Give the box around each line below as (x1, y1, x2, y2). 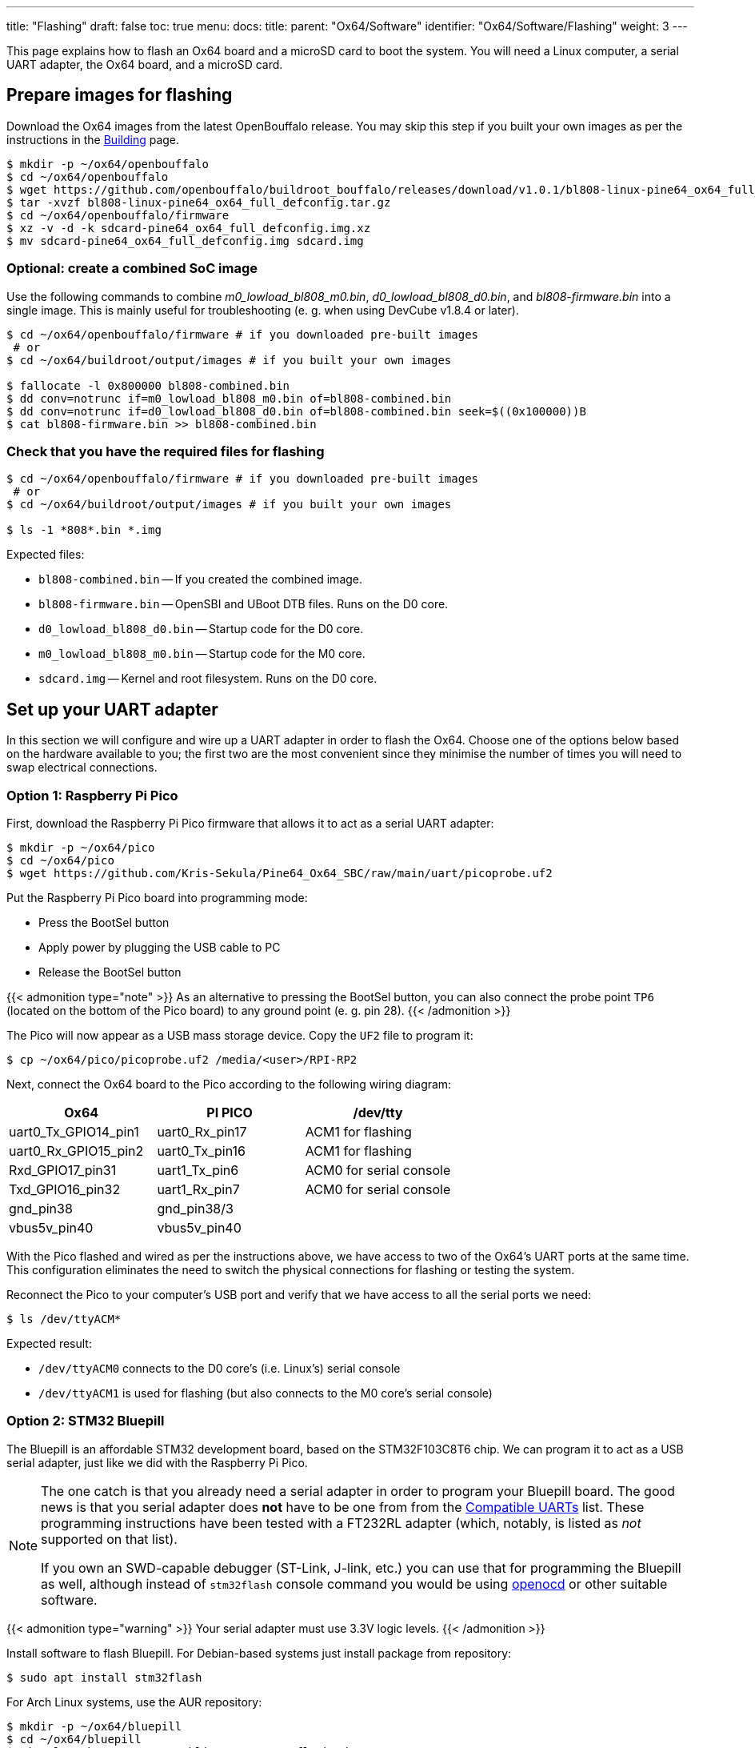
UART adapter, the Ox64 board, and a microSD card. (6, 58, 283, 71)
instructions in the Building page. (6, 132, 180, 146)
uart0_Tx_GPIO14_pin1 (9, 1123, 139, 1140)
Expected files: (6, 547, 85, 562)
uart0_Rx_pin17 (157, 1123, 247, 1140)
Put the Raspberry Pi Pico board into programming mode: (6, 890, 308, 904)
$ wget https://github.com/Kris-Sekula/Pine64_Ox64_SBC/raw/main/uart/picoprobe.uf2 (6, 866, 553, 880)
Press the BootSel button (38, 915, 170, 929)
